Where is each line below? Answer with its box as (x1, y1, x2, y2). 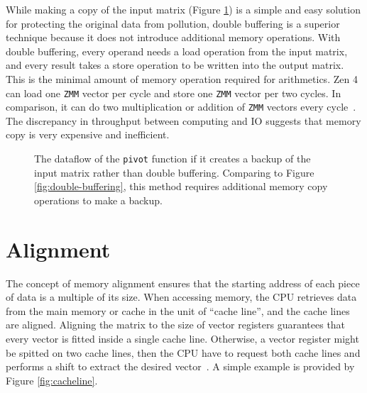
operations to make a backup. (34, 192, 163, 207)
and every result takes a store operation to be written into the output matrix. (6, 57, 344, 72)
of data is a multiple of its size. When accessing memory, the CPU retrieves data (6, 289, 357, 304)
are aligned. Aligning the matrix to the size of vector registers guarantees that (6, 317, 346, 332)
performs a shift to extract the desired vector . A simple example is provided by (6, 359, 355, 374)
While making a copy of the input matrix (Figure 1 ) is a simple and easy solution (6, 2, 361, 16)
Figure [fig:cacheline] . (6, 372, 98, 387)
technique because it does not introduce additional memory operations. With (6, 30, 341, 45)
